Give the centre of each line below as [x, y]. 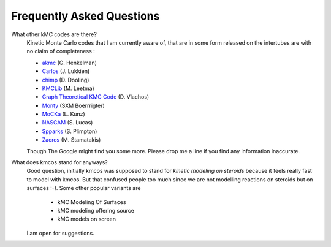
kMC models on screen [87, 219]
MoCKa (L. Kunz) [63, 114]
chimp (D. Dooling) [66, 80]
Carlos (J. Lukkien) [66, 71]
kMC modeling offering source [96, 210]
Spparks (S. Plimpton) [70, 131]
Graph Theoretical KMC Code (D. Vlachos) [96, 97]
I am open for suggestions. [60, 233]
